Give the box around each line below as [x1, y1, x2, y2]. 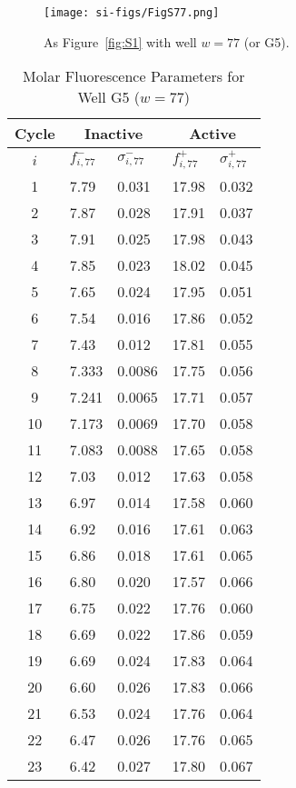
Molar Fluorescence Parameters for [23, 65, 245, 87]
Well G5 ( [77, 86, 141, 108]
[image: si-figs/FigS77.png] [44, 6, 220, 19]
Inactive [84, 123, 143, 145]
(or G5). [243, 32, 290, 51]
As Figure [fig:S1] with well [44, 32, 197, 51]
